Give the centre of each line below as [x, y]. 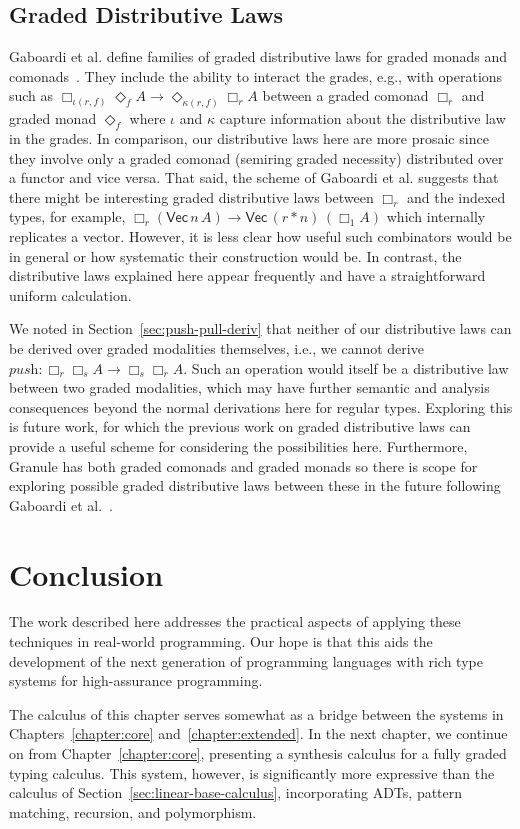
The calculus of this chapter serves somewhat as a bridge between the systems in [256, 713]
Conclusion [86, 573]
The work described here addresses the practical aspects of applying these [235, 621]
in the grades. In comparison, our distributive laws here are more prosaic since [249, 138]
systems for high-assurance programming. [136, 680]
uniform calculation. [70, 294]
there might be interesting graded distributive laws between [191, 196]
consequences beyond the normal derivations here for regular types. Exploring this [261, 406]
